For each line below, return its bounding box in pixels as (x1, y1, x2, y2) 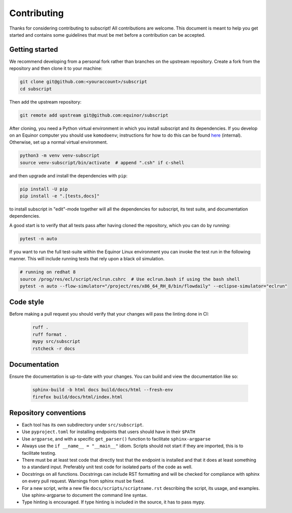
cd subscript (20, 86, 52, 91)
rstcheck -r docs (32, 346, 75, 351)
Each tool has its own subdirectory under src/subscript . (22, 422, 144, 428)
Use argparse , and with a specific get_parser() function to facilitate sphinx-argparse (22, 436, 211, 442)
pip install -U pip (20, 186, 68, 192)
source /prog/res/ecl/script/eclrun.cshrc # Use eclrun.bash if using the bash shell (20, 276, 240, 282)
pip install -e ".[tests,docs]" (20, 193, 100, 199)
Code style (9, 298, 44, 306)
